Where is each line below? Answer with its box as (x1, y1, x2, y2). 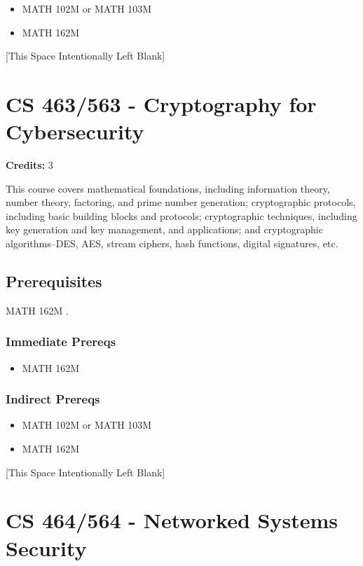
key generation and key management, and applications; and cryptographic (6, 222, 323, 237)
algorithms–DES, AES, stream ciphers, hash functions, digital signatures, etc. (6, 236, 338, 251)
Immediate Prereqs (6, 333, 116, 350)
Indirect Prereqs (6, 390, 100, 408)
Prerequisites (6, 270, 102, 292)
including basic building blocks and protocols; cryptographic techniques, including (6, 208, 357, 223)
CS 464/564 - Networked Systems (6, 506, 338, 534)
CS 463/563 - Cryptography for (6, 89, 317, 118)
